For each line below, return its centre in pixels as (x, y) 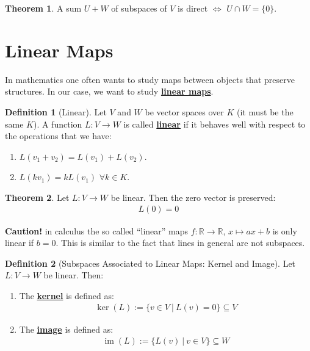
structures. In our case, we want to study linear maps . (109, 91)
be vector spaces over (184, 111)
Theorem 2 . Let (37, 197)
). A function (58, 124)
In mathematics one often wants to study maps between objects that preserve (150, 79)
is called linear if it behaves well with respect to (214, 124)
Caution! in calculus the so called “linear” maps (97, 230)
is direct (193, 8)
